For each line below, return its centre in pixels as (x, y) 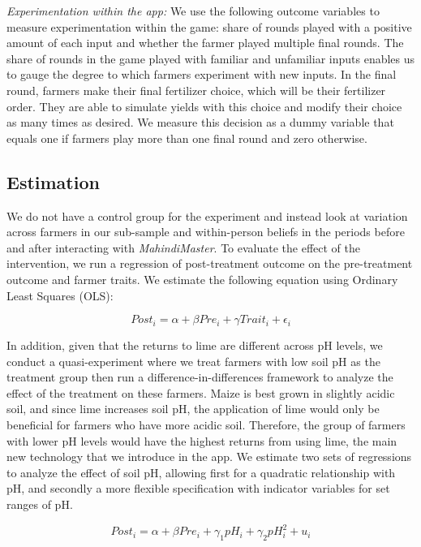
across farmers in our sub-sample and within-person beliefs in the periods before (206, 232)
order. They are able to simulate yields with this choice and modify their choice (204, 106)
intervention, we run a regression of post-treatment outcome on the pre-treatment (210, 263)
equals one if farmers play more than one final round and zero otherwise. (187, 138)
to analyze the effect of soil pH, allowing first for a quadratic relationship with (201, 472)
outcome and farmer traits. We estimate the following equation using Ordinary (202, 279)
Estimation (53, 181)
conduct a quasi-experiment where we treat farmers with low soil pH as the (193, 361)
